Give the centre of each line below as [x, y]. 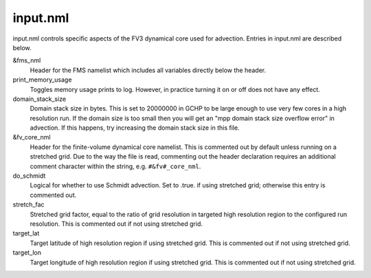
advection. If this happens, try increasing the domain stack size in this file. [135, 128]
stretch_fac [29, 205]
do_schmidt [29, 176]
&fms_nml [27, 60]
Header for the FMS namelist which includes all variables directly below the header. [148, 70]
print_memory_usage [42, 80]
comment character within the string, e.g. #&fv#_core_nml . [115, 166]
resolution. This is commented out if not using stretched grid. [116, 224]
